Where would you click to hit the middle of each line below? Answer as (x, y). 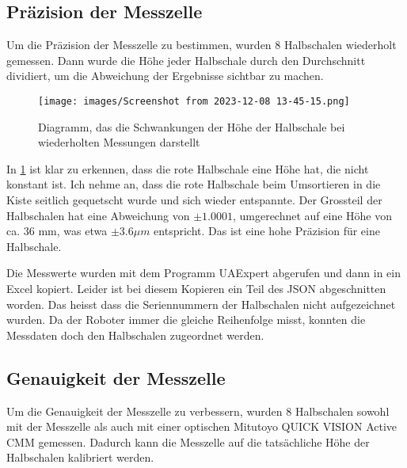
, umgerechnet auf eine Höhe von (312, 215)
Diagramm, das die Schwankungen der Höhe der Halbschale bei (192, 126)
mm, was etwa (73, 231)
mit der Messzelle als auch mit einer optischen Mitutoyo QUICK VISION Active (202, 426)
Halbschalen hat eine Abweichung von (98, 215)
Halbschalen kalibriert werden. (80, 457)
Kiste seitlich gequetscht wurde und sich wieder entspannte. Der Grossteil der (194, 200)
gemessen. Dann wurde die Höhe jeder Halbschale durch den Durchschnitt (186, 60)
